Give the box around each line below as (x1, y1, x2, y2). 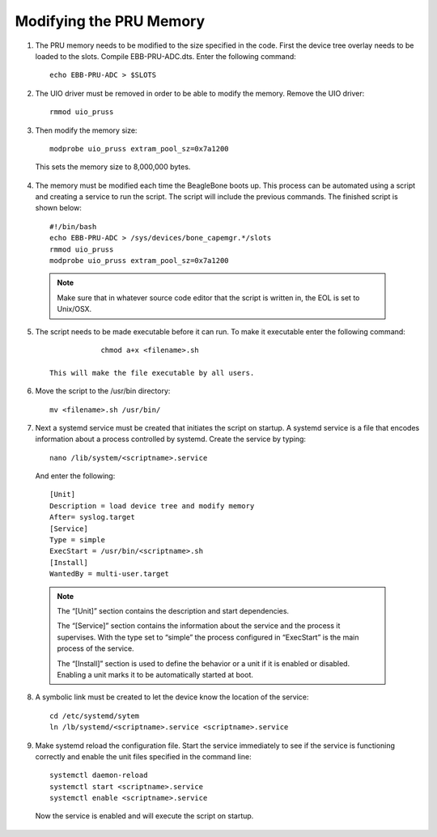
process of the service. (57, 644, 134, 653)
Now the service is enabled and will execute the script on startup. (35, 811, 254, 821)
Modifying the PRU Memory (15, 12, 206, 30)
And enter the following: (35, 471, 116, 481)
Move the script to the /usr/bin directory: (35, 386, 171, 396)
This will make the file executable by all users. (49, 368, 255, 377)
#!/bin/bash (49, 222, 97, 231)
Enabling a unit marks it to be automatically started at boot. (57, 669, 254, 679)
